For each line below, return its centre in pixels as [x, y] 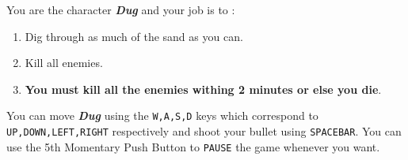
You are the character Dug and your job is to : [121, 9]
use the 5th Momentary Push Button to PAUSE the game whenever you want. [193, 146]
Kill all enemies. [64, 63]
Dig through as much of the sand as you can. [134, 36]
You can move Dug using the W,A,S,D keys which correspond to [162, 115]
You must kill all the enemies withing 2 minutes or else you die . [203, 89]
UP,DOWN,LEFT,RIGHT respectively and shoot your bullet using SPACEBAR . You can [204, 131]
